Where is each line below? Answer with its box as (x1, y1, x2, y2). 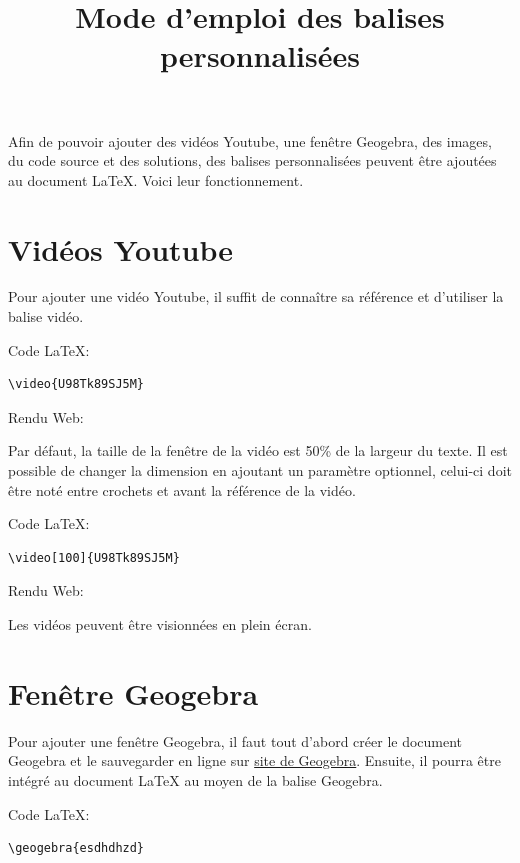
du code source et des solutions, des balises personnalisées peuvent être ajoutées (8, 150, 497, 171)
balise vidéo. (8, 306, 84, 327)
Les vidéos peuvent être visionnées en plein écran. (8, 614, 312, 634)
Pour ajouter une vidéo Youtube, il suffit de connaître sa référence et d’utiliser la (8, 286, 504, 307)
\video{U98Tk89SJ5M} (8, 377, 145, 392)
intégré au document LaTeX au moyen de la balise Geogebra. (8, 769, 383, 790)
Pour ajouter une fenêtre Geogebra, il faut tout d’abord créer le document (8, 730, 463, 751)
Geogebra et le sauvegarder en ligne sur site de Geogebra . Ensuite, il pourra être (8, 750, 501, 771)
